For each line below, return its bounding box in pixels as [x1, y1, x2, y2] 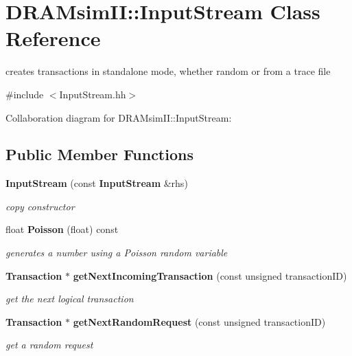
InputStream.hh [59, 87, 126, 101]
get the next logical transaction [5, 291, 134, 306]
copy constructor [5, 199, 75, 213]
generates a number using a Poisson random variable [5, 245, 228, 260]
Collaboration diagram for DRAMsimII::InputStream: [5, 110, 232, 124]
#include [5, 87, 44, 101]
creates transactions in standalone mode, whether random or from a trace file [5, 64, 331, 78]
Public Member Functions [5, 144, 193, 165]
